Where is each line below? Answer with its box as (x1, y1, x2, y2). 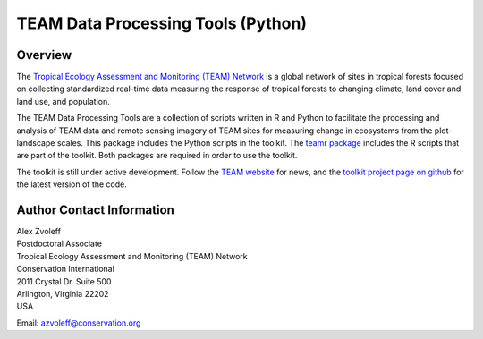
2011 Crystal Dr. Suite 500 (16, 275, 112, 286)
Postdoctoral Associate (16, 238, 103, 250)
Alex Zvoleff (16, 226, 62, 237)
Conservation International (16, 264, 115, 275)
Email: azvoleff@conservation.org (16, 318, 141, 328)
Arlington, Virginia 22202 (16, 289, 109, 300)
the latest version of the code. (16, 179, 127, 190)
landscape (16, 138, 55, 148)
